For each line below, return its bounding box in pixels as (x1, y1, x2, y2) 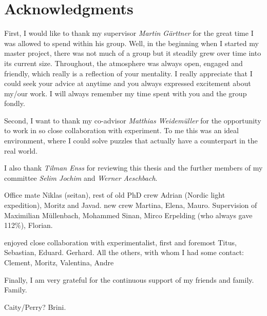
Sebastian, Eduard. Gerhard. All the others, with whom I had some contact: (4, 247, 244, 258)
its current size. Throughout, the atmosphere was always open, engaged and (4, 57, 243, 68)
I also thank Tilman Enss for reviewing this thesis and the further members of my (4, 162, 263, 173)
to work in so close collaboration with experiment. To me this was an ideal (4, 125, 239, 136)
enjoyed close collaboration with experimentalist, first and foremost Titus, (4, 237, 237, 247)
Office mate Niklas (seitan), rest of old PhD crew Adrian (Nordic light (4, 189, 225, 200)
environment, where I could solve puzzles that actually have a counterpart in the (4, 135, 258, 146)
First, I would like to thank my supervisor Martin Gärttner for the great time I (4, 28, 254, 38)
